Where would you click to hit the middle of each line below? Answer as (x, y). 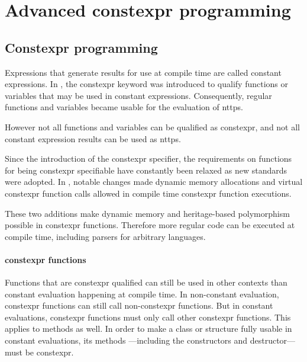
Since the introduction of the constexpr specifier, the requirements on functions (148, 158)
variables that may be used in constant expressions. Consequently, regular (138, 95)
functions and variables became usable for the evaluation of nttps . (124, 107)
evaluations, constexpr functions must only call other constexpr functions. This (148, 317)
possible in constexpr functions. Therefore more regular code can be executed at (150, 225)
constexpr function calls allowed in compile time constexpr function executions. (148, 193)
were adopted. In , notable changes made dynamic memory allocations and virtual (154, 182)
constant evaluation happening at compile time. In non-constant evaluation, (142, 294)
